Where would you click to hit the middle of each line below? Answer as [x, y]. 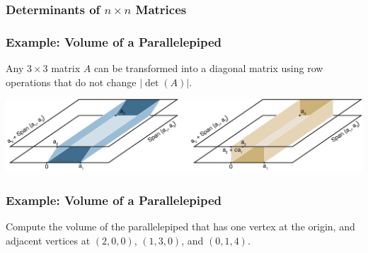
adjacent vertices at [48, 240]
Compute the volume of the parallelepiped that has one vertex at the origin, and [180, 226]
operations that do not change [71, 82]
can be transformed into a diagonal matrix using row [208, 68]
